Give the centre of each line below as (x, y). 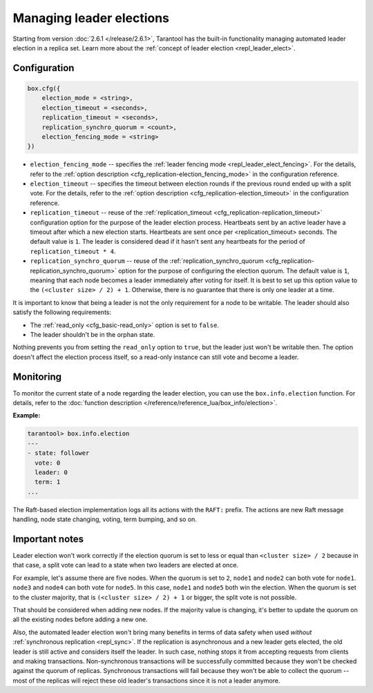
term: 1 (48, 482)
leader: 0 (51, 472)
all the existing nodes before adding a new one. (80, 619)
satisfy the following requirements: (62, 312)
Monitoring (37, 377)
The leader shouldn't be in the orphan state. (93, 334)
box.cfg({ (44, 88)
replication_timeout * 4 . (73, 251)
